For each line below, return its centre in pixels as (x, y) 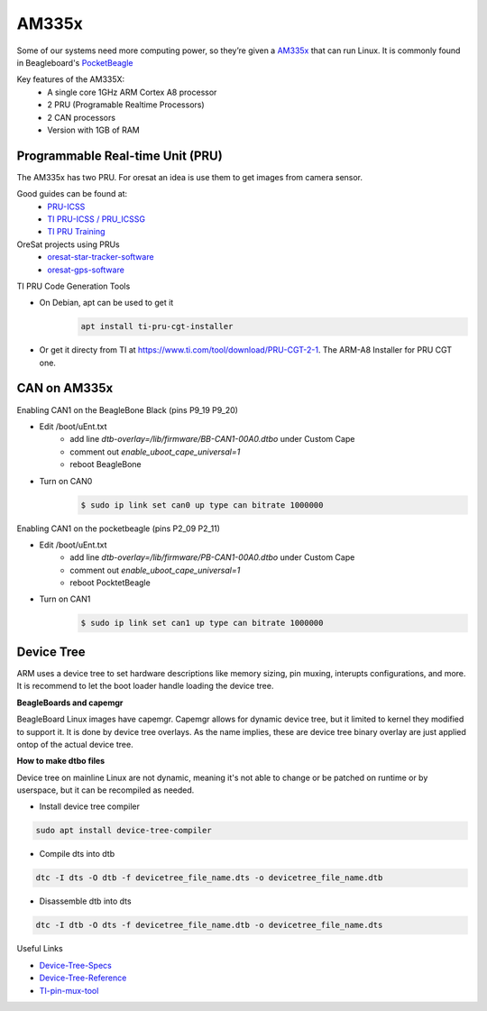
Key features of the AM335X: (71, 79)
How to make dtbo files (61, 761)
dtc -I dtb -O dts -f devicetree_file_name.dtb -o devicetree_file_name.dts (209, 925)
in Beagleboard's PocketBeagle (75, 62)
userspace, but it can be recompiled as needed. (106, 790)
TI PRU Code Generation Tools (74, 286)
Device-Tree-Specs (75, 965)
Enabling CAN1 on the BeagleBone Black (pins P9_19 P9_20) (128, 409)
